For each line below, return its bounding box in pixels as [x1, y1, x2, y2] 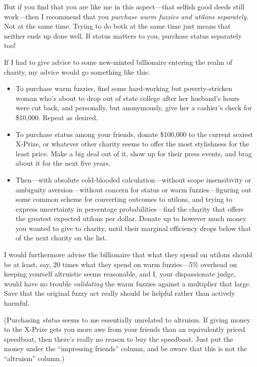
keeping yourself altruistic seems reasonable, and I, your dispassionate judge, [4, 269, 236, 279]
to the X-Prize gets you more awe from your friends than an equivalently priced [4, 324, 245, 334]
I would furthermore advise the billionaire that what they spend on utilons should [4, 249, 253, 260]
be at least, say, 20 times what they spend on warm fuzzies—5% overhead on [4, 259, 237, 269]
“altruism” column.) [4, 353, 65, 363]
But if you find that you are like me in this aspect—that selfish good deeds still [4, 1, 245, 11]
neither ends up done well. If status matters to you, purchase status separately [4, 30, 242, 41]
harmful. [4, 298, 30, 308]
